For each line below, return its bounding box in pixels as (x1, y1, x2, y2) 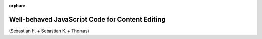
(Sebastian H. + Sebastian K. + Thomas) (9, 28, 89, 34)
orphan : (9, 3, 26, 8)
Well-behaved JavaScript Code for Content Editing (9, 15, 166, 24)
